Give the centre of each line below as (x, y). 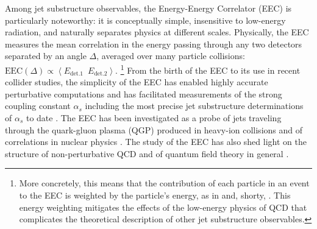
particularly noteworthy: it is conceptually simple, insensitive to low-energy (145, 20)
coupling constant (38, 106)
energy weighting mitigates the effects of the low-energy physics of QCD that (163, 207)
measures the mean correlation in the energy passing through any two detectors (154, 44)
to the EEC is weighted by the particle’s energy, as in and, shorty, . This (155, 195)
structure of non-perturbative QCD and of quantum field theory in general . (147, 153)
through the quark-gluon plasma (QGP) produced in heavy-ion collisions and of (154, 129)
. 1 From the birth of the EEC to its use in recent (208, 69)
